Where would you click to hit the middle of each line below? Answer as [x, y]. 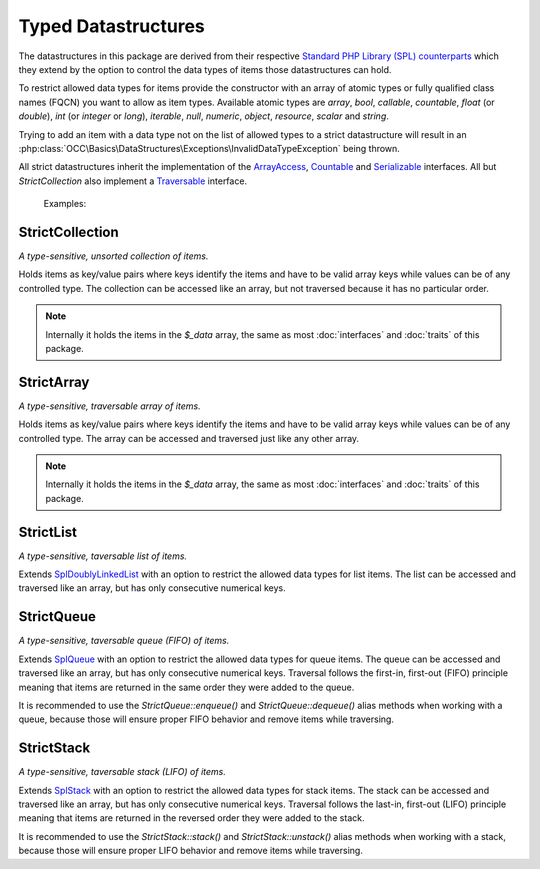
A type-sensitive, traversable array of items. [109, 406]
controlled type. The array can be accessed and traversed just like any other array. [189, 438]
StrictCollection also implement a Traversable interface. [133, 181]
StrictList [47, 531]
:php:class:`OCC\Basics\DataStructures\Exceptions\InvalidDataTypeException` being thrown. [209, 148]
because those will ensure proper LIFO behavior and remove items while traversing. [191, 851]
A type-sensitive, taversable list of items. [103, 556]
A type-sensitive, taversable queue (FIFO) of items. [124, 641]
